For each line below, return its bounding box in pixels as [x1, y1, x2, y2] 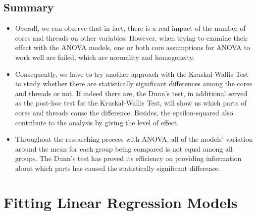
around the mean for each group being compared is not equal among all [15, 143, 233, 154]
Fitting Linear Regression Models [3, 192, 238, 212]
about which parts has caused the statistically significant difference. [15, 162, 220, 173]
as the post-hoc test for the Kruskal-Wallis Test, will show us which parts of [15, 98, 247, 108]
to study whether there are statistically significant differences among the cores [15, 78, 252, 89]
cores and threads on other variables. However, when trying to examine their [15, 32, 248, 43]
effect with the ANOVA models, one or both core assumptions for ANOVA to [15, 42, 250, 53]
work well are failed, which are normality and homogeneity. [15, 52, 195, 62]
